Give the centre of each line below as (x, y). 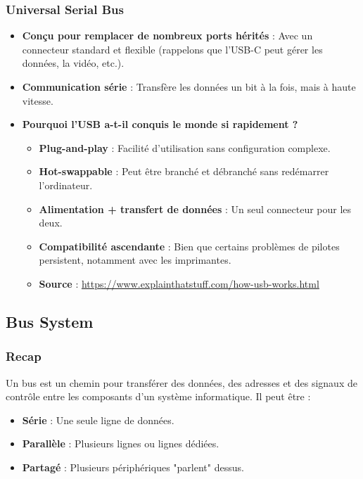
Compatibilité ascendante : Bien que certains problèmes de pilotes (189, 246)
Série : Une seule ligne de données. (98, 420)
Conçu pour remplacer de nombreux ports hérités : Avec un (167, 36)
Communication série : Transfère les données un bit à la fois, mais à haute (189, 87)
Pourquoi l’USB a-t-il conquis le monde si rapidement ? (160, 124)
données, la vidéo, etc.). (73, 63)
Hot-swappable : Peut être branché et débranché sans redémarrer (184, 171)
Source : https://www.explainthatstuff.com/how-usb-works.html (179, 283)
